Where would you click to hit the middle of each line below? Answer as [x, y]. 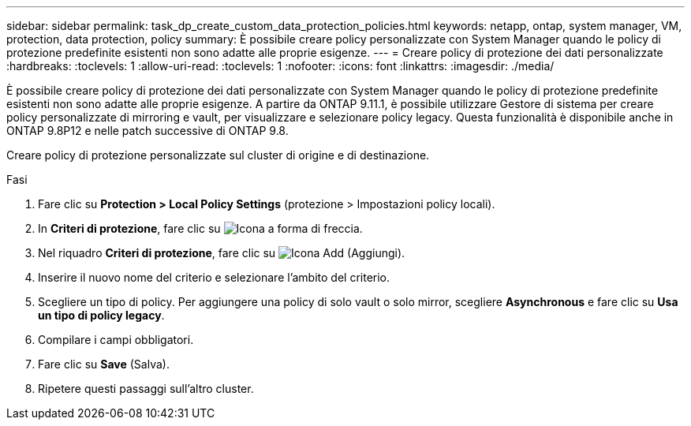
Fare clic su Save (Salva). [104, 364]
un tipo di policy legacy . [101, 315]
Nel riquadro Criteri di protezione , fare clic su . [222, 253]
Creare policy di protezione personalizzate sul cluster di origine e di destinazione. [218, 155]
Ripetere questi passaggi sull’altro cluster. [146, 389]
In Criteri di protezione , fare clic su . [200, 228]
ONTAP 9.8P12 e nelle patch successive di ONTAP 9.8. [148, 131]
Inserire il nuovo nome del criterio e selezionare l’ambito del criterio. [214, 277]
